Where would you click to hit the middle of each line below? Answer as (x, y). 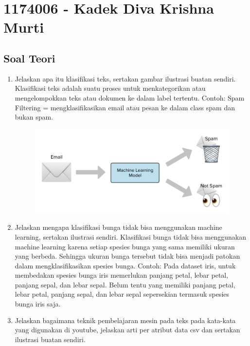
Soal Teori (29, 58)
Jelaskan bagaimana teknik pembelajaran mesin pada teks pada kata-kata (125, 320)
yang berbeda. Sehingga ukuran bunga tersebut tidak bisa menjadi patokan (127, 256)
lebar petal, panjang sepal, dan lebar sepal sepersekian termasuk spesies (122, 294)
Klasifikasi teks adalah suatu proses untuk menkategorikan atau (110, 88)
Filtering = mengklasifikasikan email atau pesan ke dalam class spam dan (125, 107)
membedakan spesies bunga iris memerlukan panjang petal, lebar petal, (122, 275)
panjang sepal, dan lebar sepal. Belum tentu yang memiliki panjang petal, (125, 284)
